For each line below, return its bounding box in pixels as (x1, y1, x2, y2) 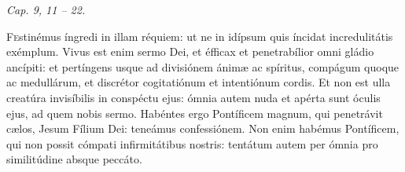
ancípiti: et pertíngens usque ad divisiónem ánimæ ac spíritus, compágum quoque (6, 58, 399, 75)
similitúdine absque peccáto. (6, 151, 142, 167)
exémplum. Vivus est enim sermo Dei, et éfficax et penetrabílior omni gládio (6, 43, 374, 60)
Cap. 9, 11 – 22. (6, 2, 86, 17)
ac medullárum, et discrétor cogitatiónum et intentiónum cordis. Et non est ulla (6, 74, 391, 90)
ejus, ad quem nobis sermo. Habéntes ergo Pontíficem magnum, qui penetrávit (6, 104, 383, 121)
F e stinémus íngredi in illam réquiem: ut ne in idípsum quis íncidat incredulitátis (6, 27, 393, 44)
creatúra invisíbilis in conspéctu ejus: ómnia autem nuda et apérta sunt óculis (6, 89, 381, 105)
